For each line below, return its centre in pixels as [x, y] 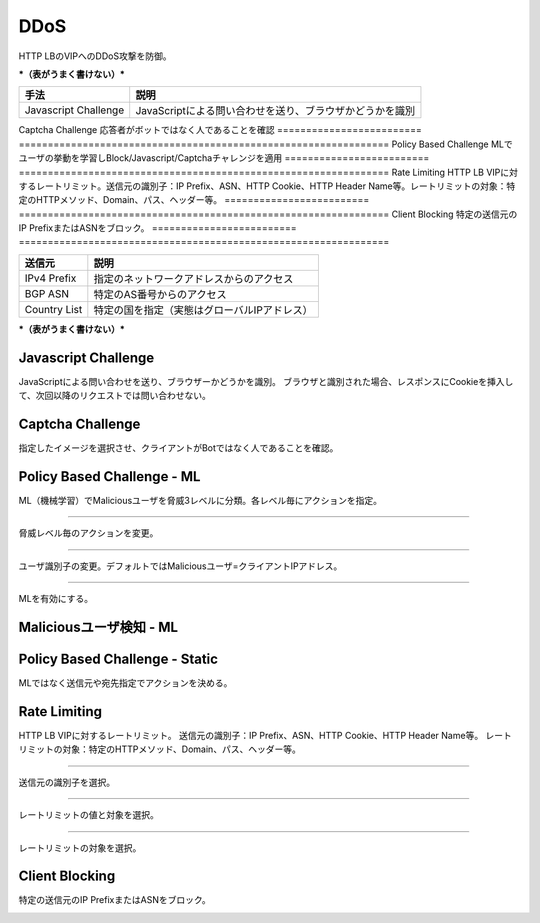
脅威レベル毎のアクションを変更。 [88, 533]
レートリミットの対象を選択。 [80, 847]
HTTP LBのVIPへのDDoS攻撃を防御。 [95, 56]
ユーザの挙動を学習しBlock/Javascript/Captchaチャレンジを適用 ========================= [224, 158]
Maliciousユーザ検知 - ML [98, 626]
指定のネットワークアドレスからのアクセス [193, 278]
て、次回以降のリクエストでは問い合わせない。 [115, 396]
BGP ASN [47, 293]
